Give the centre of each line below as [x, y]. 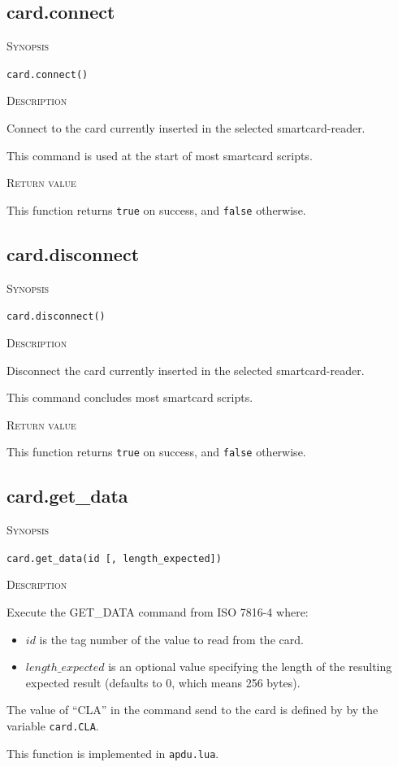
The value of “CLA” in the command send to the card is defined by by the [193, 710]
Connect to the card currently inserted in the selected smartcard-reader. [186, 128]
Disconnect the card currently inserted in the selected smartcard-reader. [186, 370]
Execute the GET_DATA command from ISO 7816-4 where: [158, 612]
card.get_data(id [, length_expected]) [114, 558]
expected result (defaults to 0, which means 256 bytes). [163, 682]
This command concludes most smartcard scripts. [130, 397]
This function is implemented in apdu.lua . [113, 753]
